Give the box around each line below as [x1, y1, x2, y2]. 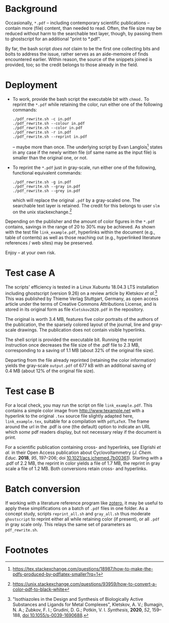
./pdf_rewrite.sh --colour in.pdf [12, 121, 85, 126]
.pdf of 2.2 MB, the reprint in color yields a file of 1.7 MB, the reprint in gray [5, 460, 160, 466]
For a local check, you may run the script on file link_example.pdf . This [5, 402, 152, 408]
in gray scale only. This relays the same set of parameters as [5, 521, 131, 527]
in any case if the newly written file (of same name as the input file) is [12, 149, 157, 155]
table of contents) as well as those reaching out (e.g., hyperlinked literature [5, 235, 161, 241]
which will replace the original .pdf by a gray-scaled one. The [12, 197, 140, 203]
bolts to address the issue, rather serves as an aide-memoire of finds [5, 51, 148, 57]
